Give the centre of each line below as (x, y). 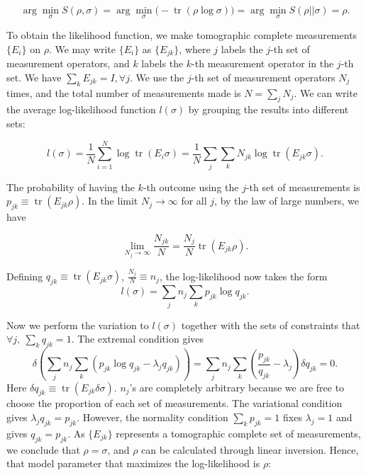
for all (194, 201)
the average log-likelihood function (81, 109)
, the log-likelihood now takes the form (243, 276)
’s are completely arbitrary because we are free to (237, 387)
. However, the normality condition (152, 417)
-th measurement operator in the (263, 63)
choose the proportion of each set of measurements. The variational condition (174, 403)
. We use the (157, 77)
